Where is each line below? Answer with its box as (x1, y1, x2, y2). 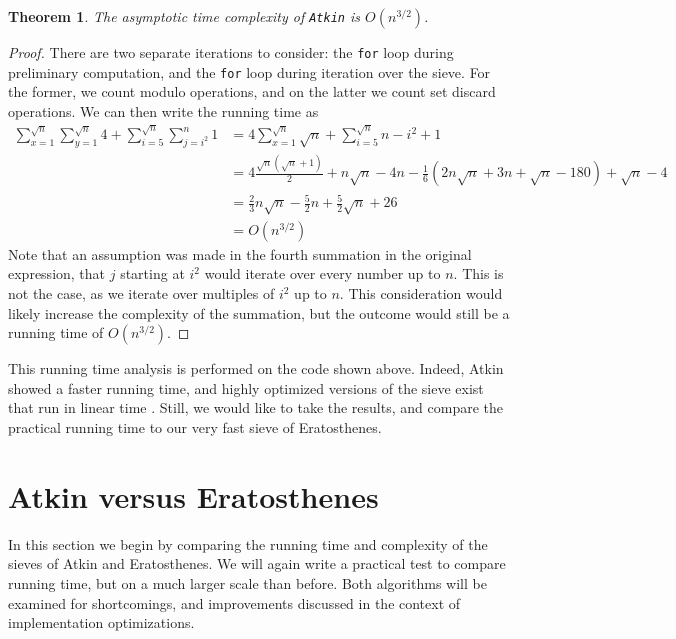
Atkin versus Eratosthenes (8, 475, 379, 516)
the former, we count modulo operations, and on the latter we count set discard (8, 81, 496, 102)
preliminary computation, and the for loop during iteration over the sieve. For (8, 61, 491, 82)
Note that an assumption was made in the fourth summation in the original (8, 243, 472, 264)
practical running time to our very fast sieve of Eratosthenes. (8, 417, 382, 437)
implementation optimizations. (8, 612, 195, 633)
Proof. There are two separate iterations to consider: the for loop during (8, 42, 454, 62)
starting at (120, 263, 185, 284)
